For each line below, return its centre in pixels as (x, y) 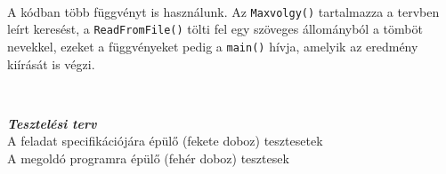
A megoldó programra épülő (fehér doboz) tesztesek (148, 158)
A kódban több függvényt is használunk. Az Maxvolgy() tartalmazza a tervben (223, 11)
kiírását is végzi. (51, 63)
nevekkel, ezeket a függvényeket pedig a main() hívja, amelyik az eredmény (213, 46)
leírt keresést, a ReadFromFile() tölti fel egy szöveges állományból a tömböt (215, 29)
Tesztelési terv (52, 123)
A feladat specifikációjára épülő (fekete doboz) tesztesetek (165, 141)
